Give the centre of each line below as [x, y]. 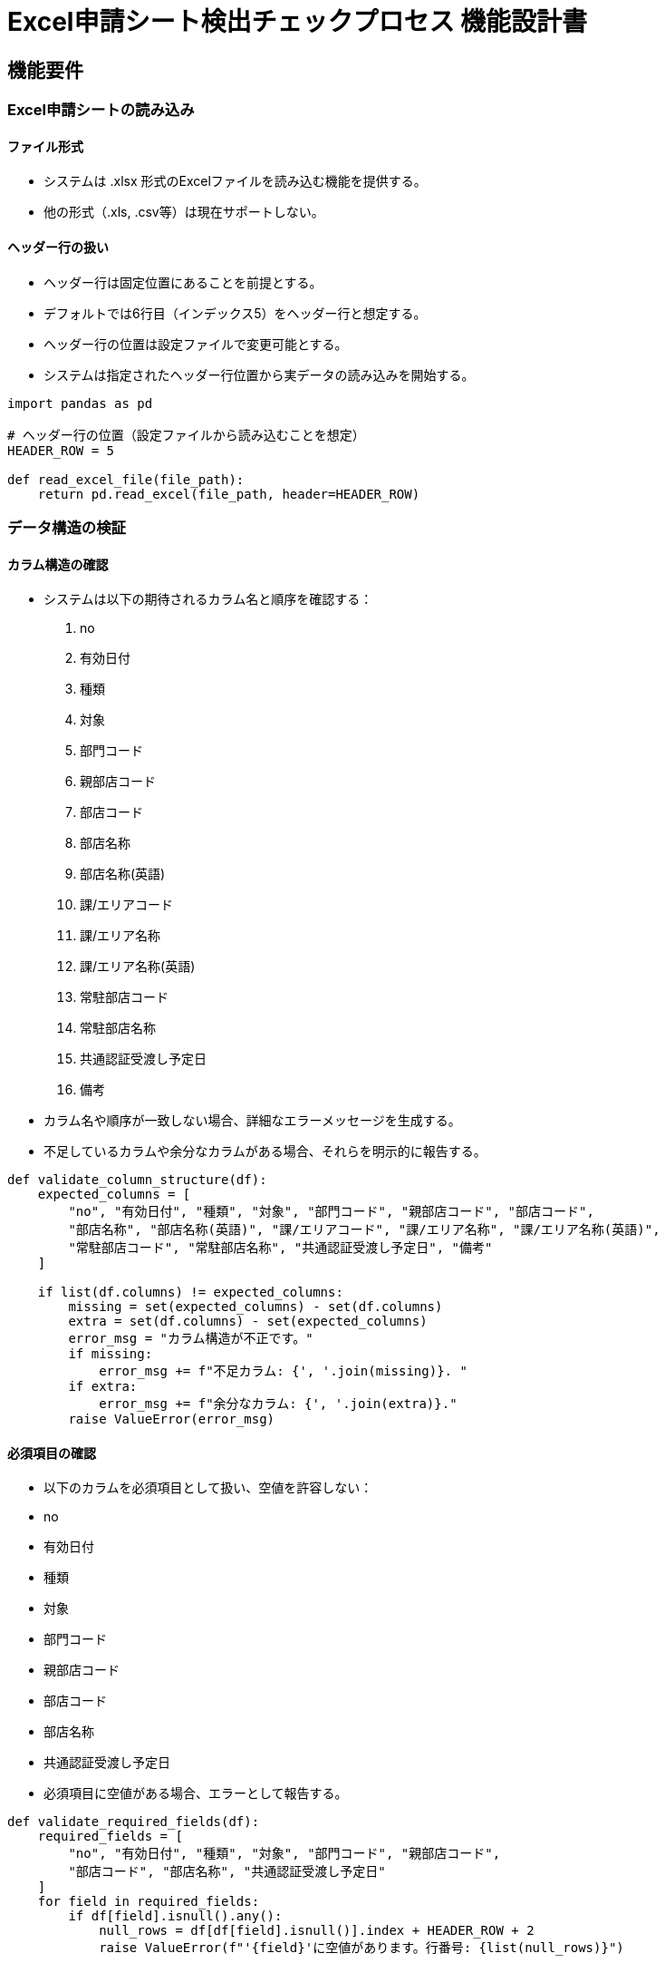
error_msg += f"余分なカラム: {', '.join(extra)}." [278, 1404]
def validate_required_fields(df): [134, 1822]
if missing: [111, 1354]
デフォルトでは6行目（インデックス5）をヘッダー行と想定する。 [235, 313]
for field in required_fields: [149, 1902]
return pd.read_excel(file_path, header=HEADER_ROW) [229, 494]
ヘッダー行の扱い [58, 247]
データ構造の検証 [67, 527]
